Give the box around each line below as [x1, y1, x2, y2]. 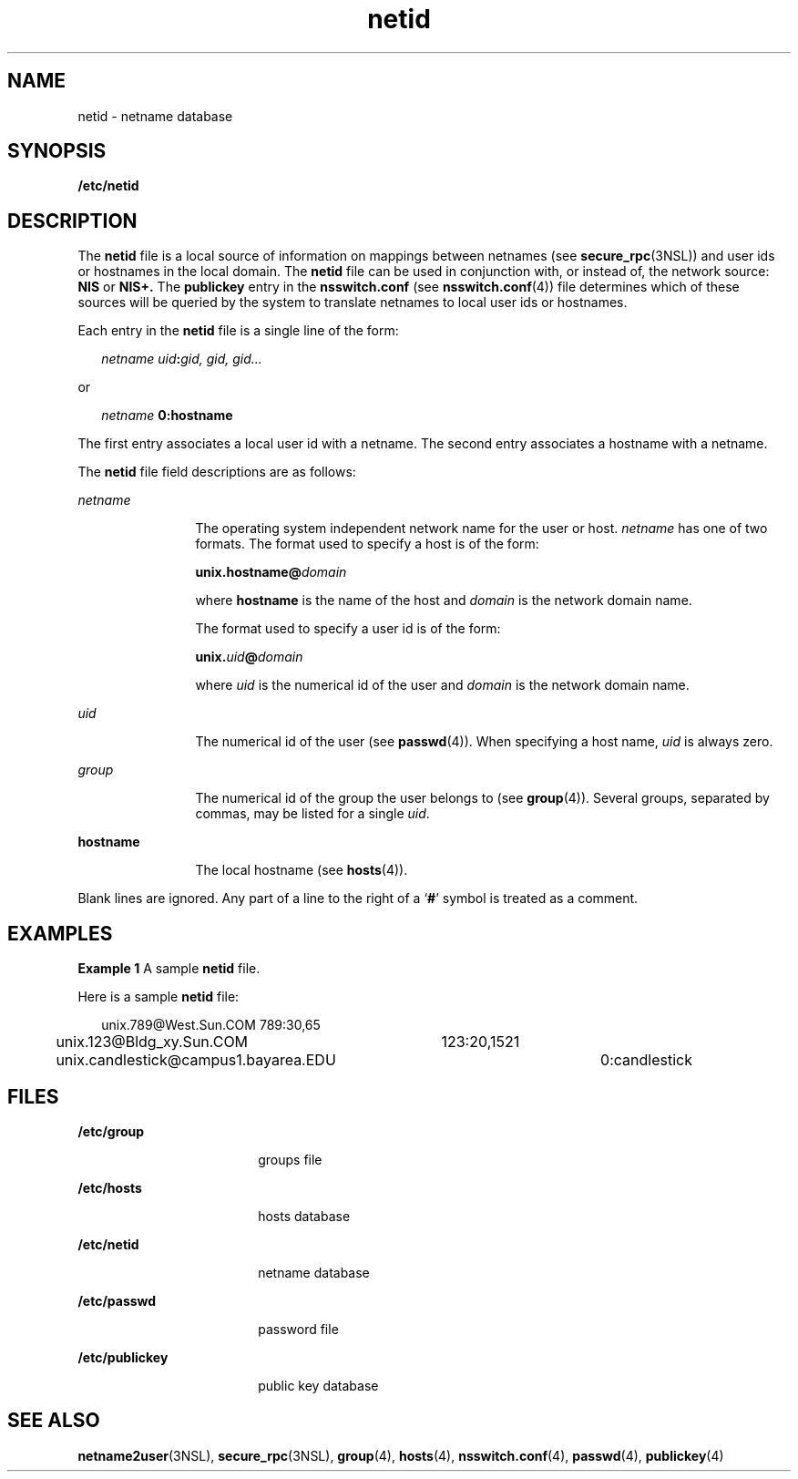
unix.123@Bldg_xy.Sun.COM [56, 1032, 249, 1052]
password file [258, 1320, 339, 1337]
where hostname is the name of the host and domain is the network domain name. [195, 592, 692, 609]
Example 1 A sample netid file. [77, 960, 261, 977]
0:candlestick [600, 1051, 693, 1070]
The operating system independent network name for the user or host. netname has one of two [195, 520, 768, 537]
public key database [258, 1377, 379, 1393]
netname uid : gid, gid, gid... [101, 351, 262, 367]
